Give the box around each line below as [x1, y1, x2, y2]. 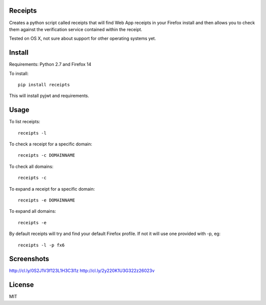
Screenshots [9, 255, 49, 263]
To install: [9, 70, 29, 76]
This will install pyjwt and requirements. [9, 93, 90, 99]
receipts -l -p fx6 [18, 242, 65, 248]
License [9, 281, 34, 289]
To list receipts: [9, 119, 40, 125]
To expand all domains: [9, 208, 56, 214]
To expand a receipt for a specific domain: [9, 186, 95, 192]
